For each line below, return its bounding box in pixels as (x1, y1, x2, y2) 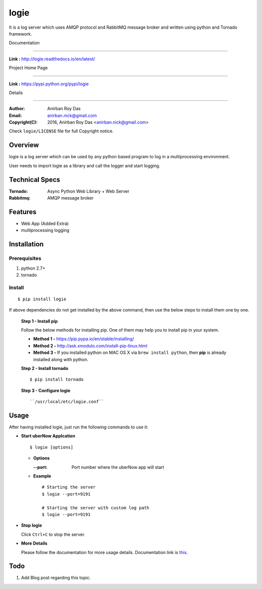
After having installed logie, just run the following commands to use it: (9, 424, 148, 430)
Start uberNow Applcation (21, 433, 75, 439)
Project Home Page (9, 65, 48, 71)
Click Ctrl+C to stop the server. (21, 531, 85, 537)
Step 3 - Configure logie (21, 387, 70, 393)
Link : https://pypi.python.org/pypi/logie (9, 81, 89, 87)
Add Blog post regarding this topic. (21, 575, 91, 581)
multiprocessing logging (21, 227, 70, 233)
